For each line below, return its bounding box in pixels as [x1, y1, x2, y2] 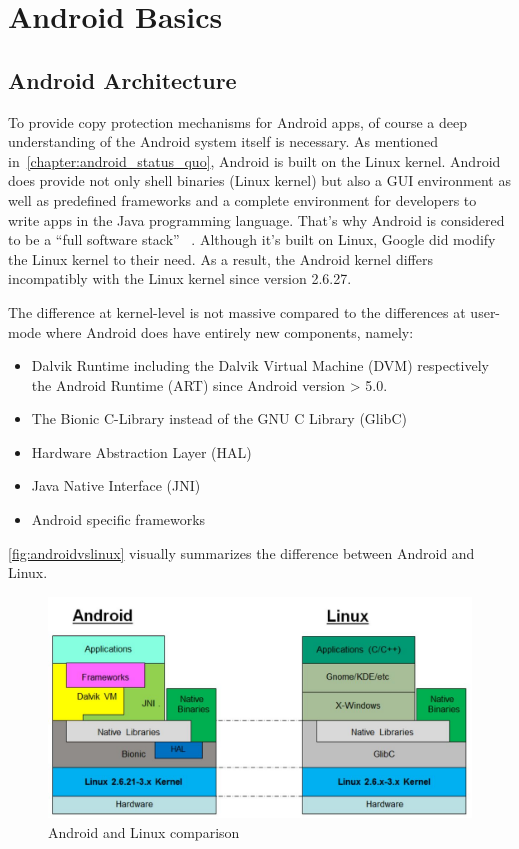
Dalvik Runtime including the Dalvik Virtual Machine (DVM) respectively [31, 355, 489, 376]
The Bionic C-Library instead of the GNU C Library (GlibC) [31, 408, 407, 429]
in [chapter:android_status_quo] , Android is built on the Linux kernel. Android [8, 150, 501, 171]
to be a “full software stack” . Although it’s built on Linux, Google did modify [8, 229, 496, 250]
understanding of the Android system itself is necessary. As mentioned [8, 131, 439, 152]
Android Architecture [8, 64, 237, 95]
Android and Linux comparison [48, 821, 240, 842]
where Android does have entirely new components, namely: [45, 321, 414, 342]
